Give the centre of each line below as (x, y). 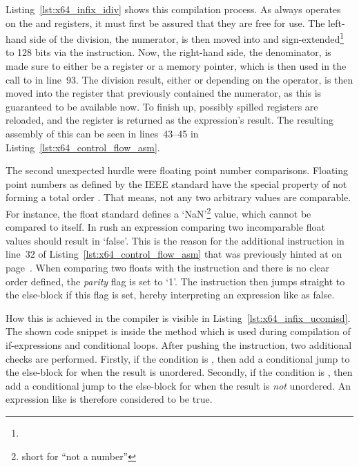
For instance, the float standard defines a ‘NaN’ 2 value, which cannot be (158, 212)
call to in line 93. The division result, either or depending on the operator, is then (179, 79)
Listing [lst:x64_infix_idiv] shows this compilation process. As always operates (173, 9)
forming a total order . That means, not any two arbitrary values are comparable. (178, 197)
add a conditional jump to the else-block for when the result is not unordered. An (178, 385)
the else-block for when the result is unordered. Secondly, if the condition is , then (179, 372)
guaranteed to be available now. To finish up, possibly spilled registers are (162, 106)
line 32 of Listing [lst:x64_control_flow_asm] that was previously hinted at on (174, 254)
